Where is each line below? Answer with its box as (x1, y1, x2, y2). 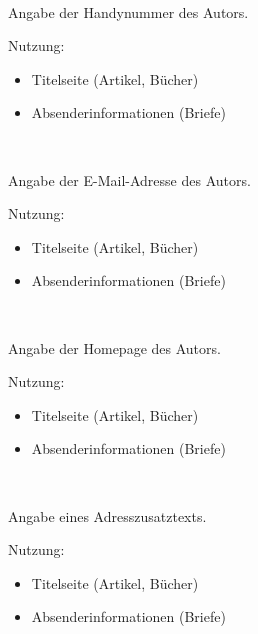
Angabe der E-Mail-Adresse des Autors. (8, 169, 251, 190)
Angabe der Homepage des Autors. (8, 337, 221, 358)
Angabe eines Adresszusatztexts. (8, 505, 207, 526)
